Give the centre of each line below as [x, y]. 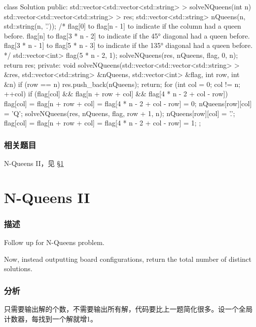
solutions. [18, 268]
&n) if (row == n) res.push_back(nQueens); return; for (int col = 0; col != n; [122, 84]
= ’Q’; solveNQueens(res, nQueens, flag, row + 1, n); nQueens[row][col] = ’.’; [120, 113]
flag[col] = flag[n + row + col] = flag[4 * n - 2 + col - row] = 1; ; [103, 123]
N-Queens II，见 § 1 [34, 163]
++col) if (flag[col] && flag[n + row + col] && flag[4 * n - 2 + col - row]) [116, 94]
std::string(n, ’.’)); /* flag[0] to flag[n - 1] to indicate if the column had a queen [123, 26]
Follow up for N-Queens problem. [54, 242]
